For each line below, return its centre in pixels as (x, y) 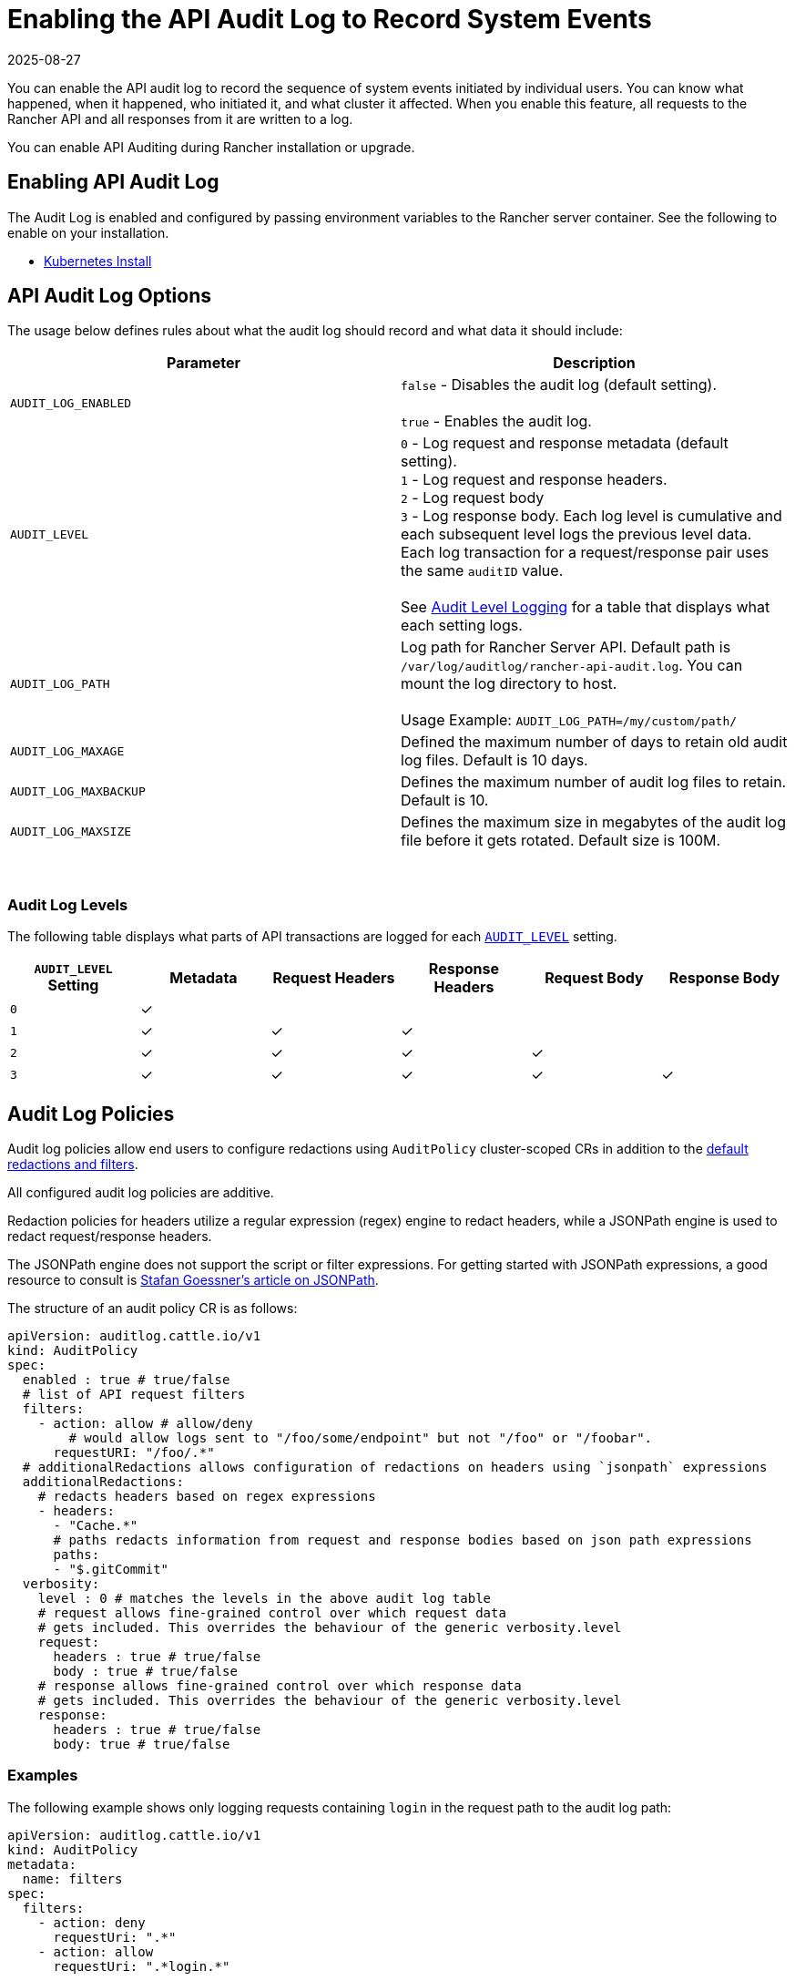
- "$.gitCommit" (111, 1570)
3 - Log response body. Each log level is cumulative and (591, 516)
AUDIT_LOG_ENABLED (71, 403)
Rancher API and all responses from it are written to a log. (180, 118)
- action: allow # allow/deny (145, 1424)
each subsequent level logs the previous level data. (576, 534)
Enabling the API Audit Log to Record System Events (330, 19)
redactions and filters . (73, 1165)
